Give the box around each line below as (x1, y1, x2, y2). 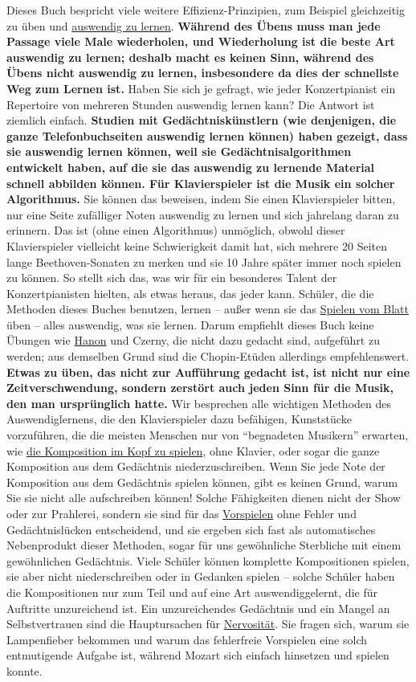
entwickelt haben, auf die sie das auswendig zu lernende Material (6, 158, 375, 175)
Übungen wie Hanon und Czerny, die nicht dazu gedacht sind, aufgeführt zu (6, 332, 380, 349)
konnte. (6, 662, 43, 679)
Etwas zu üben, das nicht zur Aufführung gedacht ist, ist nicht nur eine (6, 363, 410, 380)
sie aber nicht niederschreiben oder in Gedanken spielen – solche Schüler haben (6, 568, 395, 585)
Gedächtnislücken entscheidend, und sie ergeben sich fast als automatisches (6, 521, 376, 537)
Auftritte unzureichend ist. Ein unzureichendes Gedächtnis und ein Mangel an (6, 599, 390, 616)
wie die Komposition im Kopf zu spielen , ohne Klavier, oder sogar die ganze (6, 442, 380, 459)
